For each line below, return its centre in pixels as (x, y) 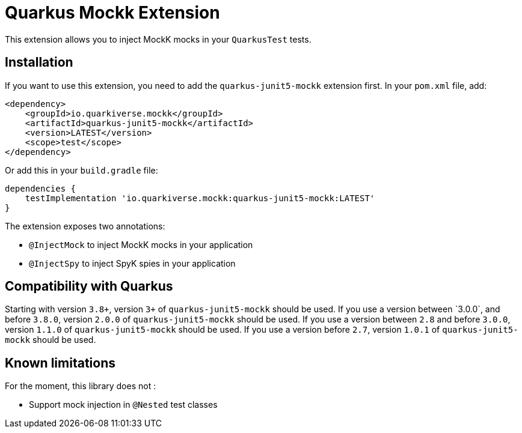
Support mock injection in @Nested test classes (123, 405)
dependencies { (41, 188)
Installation (39, 62)
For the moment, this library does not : (81, 386)
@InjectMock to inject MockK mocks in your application (141, 244)
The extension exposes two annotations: (85, 226)
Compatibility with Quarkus (89, 286)
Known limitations (60, 363)
